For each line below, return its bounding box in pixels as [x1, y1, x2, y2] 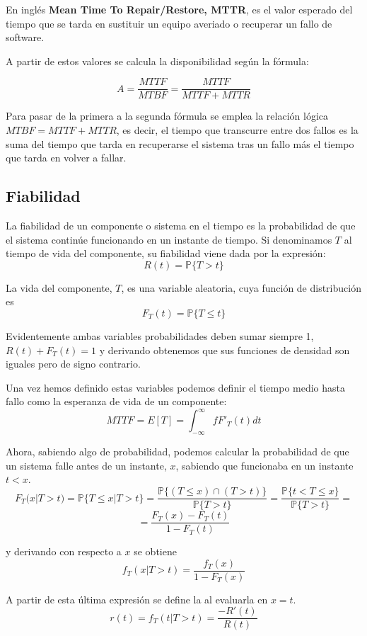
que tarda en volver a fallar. [6, 150, 127, 165]
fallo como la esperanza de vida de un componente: [6, 394, 227, 409]
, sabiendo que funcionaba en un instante [175, 458, 354, 472]
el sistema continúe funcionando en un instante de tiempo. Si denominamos [6, 232, 332, 246]
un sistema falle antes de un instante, [6, 458, 167, 472]
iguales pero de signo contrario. [6, 356, 141, 371]
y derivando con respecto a [6, 544, 122, 559]
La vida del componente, [6, 280, 112, 295]
